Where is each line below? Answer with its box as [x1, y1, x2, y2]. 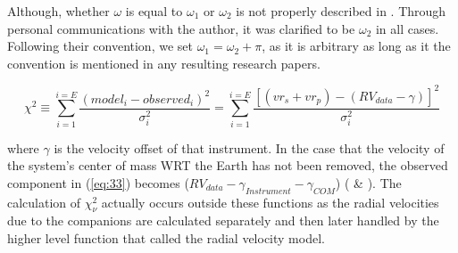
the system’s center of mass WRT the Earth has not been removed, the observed [7, 156, 448, 175]
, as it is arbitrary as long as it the [262, 37, 451, 55]
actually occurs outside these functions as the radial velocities [101, 192, 439, 211]
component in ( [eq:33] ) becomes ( [7, 173, 189, 192]
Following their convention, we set [7, 37, 193, 55]
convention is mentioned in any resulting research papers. [7, 53, 321, 72]
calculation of [7, 192, 81, 211]
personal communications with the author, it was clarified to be [7, 19, 355, 37]
